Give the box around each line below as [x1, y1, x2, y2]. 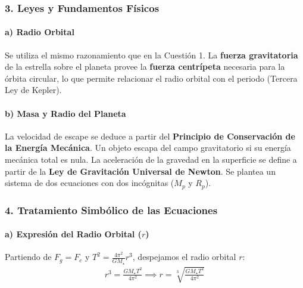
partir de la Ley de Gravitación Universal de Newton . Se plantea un [5, 165, 276, 177]
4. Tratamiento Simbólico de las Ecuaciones [5, 202, 218, 217]
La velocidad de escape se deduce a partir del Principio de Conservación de [5, 129, 295, 142]
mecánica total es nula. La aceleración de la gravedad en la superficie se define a [5, 153, 297, 165]
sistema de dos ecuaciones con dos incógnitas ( [5, 176, 174, 189]
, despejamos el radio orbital [132, 250, 236, 263]
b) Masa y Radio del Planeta [5, 107, 126, 119]
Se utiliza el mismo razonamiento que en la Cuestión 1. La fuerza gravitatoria [5, 48, 298, 61]
